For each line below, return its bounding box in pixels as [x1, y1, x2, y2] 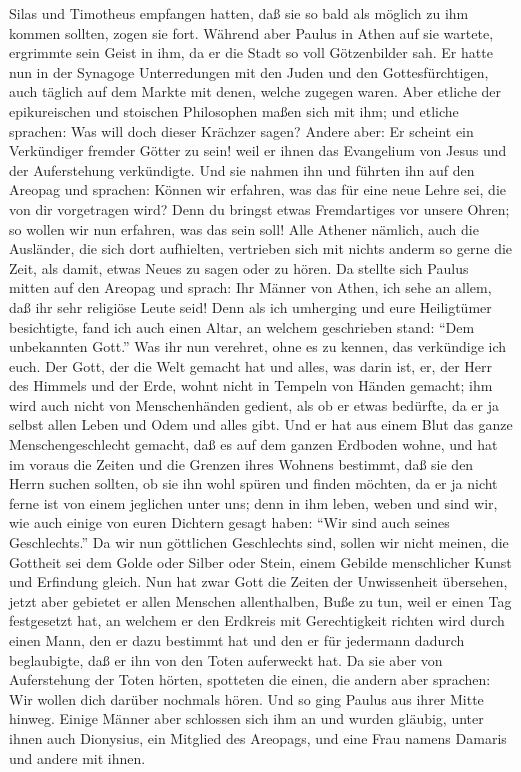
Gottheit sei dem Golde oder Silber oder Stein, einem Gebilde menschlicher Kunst [9, 551, 512, 572]
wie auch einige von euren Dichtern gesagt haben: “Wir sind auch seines [9, 512, 450, 533]
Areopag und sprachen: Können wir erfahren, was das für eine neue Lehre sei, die [9, 179, 506, 200]
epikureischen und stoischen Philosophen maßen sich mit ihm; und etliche [9, 100, 459, 121]
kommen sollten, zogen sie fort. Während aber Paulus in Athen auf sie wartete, [9, 22, 494, 43]
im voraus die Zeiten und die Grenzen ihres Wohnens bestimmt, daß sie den [9, 453, 474, 474]
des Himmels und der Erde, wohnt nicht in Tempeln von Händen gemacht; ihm [9, 375, 493, 396]
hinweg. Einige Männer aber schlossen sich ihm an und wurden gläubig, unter [9, 708, 484, 729]
